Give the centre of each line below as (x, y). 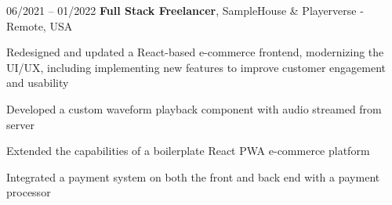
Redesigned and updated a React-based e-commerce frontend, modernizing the (195, 52)
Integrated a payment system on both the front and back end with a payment (193, 176)
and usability (38, 83)
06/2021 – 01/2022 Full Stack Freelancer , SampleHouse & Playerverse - (185, 10)
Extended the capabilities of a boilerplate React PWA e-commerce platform (188, 151)
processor (29, 192)
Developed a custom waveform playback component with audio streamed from (194, 108)
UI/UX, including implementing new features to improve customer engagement (196, 67)
